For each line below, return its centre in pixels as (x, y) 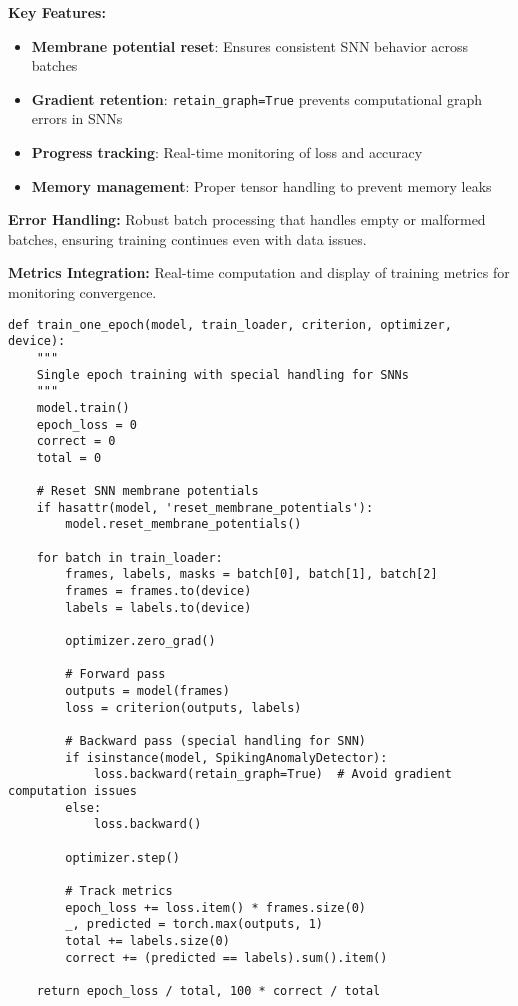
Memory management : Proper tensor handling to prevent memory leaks (261, 185)
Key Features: (57, 12)
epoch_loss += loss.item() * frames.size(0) (215, 907)
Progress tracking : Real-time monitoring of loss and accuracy (227, 152)
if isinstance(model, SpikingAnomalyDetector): (226, 757)
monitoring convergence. (82, 292)
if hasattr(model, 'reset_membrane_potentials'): (205, 507)
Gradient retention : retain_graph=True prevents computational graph (256, 98)
